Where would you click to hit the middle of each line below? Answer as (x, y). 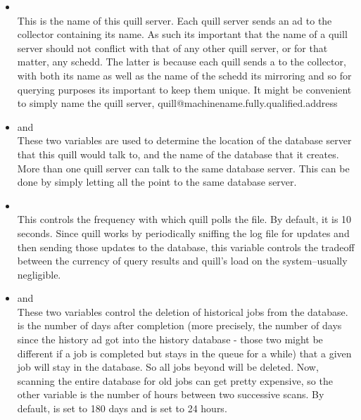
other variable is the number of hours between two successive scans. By (171, 394)
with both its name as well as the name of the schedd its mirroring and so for (184, 75)
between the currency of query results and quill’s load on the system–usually (182, 261)
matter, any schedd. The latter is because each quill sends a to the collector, (182, 62)
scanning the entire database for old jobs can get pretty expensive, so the (175, 380)
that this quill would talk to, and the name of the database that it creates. (178, 154)
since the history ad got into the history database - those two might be (170, 339)
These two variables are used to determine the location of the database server (184, 140)
